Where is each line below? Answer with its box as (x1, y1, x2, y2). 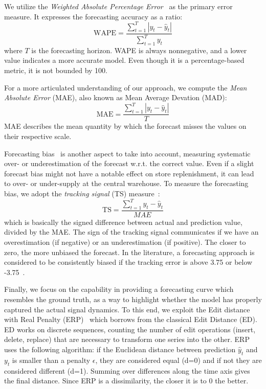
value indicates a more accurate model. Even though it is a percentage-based (4, 55, 245, 65)
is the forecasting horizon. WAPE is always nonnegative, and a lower (31, 44, 247, 55)
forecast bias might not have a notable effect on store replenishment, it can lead (4, 168, 254, 178)
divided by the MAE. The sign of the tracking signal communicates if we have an (4, 226, 259, 237)
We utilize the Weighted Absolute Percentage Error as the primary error (4, 1, 233, 11)
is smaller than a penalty (12, 354, 91, 365)
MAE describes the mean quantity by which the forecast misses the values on (4, 121, 247, 131)
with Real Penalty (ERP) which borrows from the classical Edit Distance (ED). (4, 314, 257, 325)
